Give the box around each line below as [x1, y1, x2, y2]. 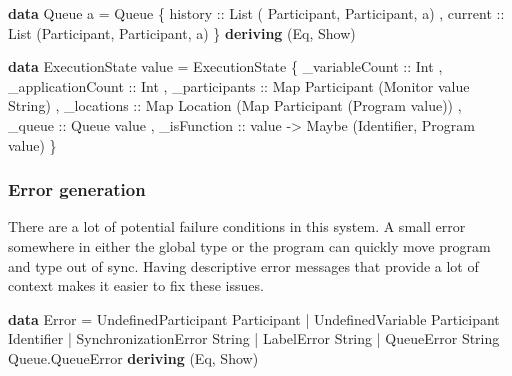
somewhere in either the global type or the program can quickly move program [8, 235, 491, 256]
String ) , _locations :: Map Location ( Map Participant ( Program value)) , [8, 95, 462, 116]
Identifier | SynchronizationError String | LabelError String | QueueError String [8, 328, 500, 349]
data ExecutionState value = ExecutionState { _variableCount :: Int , [8, 56, 443, 77]
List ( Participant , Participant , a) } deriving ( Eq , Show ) [8, 22, 356, 43]
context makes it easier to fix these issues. [8, 275, 264, 296]
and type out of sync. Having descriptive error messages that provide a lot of [8, 255, 479, 276]
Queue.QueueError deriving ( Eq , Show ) [8, 347, 259, 368]
